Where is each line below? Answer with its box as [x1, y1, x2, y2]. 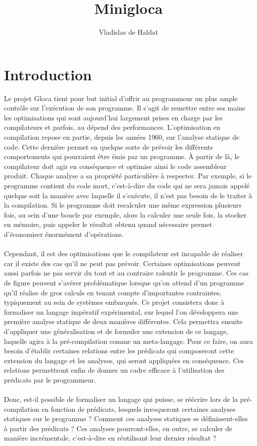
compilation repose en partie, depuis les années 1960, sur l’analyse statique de [4, 132, 240, 142]
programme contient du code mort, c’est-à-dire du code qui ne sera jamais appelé [4, 180, 250, 190]
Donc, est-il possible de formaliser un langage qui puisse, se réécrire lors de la [4, 394, 238, 404]
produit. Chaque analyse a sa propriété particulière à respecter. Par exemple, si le [4, 170, 252, 181]
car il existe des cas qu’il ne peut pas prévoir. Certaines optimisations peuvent [4, 258, 241, 268]
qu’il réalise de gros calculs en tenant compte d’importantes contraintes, [4, 287, 221, 297]
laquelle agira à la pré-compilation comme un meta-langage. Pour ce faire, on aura [4, 335, 253, 346]
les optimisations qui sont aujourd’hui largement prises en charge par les [4, 112, 223, 122]
